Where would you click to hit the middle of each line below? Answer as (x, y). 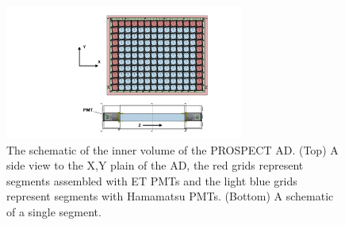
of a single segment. (54, 211)
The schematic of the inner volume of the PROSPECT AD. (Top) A (172, 149)
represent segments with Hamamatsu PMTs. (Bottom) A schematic (170, 196)
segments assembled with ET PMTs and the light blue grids (152, 180)
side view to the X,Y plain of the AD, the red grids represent (155, 165)
